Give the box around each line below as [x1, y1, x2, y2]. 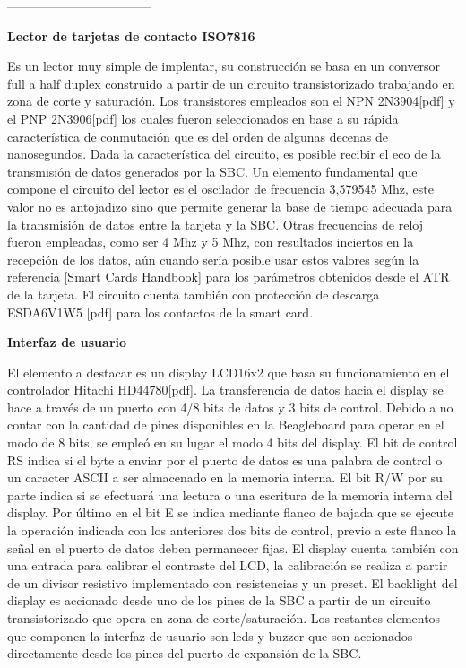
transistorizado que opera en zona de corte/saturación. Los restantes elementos [7, 609, 441, 627]
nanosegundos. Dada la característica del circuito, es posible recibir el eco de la [7, 144, 441, 163]
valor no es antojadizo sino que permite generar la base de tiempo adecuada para [7, 196, 453, 215]
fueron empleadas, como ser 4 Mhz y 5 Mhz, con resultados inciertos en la [7, 232, 414, 251]
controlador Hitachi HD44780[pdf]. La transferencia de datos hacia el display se [7, 380, 444, 399]
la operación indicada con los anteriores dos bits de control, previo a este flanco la [7, 521, 457, 540]
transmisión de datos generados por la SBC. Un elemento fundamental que [7, 161, 418, 180]
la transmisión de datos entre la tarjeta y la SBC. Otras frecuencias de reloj [7, 214, 423, 233]
